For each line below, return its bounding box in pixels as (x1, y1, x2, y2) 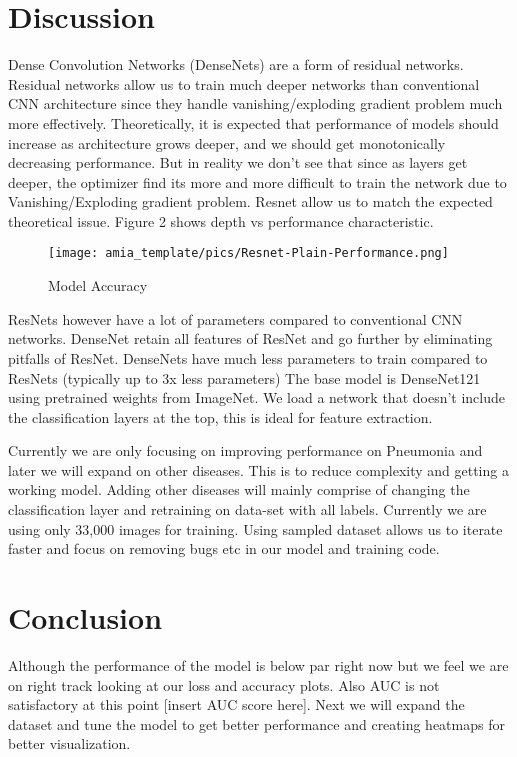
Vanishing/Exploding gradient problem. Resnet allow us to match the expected (8, 191, 493, 212)
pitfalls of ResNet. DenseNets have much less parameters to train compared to (8, 347, 488, 368)
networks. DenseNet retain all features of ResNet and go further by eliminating (8, 328, 493, 349)
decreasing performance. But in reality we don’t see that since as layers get (8, 152, 468, 173)
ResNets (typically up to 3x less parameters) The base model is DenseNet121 (8, 367, 481, 388)
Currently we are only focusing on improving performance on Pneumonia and (8, 440, 483, 461)
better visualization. (8, 733, 131, 754)
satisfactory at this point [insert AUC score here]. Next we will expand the (8, 694, 465, 715)
